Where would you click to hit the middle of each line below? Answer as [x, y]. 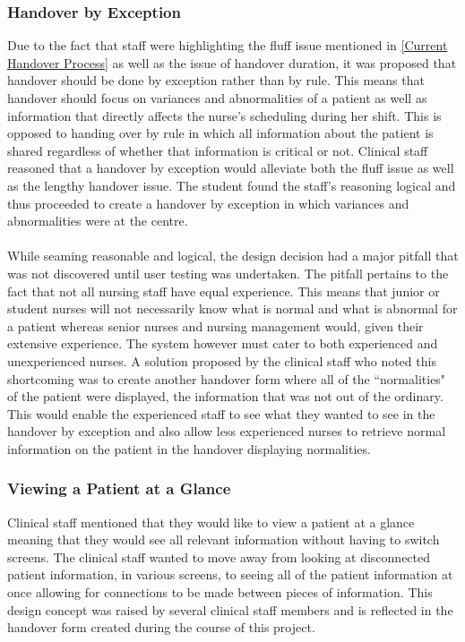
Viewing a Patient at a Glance [119, 488]
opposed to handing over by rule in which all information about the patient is [220, 133]
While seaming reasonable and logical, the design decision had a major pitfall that [233, 256]
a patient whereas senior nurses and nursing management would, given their [215, 325]
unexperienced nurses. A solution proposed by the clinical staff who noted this [222, 360]
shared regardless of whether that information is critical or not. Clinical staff [218, 150]
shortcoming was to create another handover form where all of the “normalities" [227, 378]
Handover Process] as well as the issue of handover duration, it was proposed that [232, 62]
